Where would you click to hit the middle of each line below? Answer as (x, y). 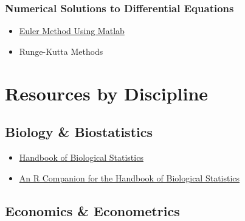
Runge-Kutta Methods (61, 51)
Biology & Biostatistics (79, 132)
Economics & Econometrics (92, 210)
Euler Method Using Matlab (72, 31)
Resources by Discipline (107, 93)
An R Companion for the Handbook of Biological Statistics (129, 177)
